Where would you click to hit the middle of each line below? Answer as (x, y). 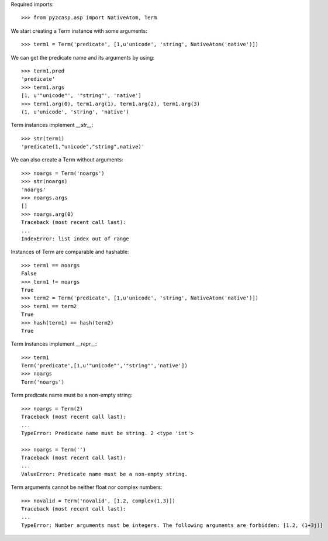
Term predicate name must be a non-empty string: (72, 395)
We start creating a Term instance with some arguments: (79, 31)
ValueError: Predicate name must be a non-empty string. (105, 474)
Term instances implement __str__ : (52, 125)
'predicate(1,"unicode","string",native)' (83, 147)
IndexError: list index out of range (75, 239)
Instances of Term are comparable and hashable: (70, 252)
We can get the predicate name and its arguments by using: (83, 57)
